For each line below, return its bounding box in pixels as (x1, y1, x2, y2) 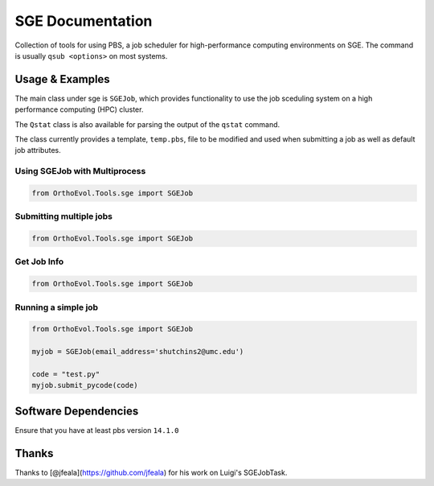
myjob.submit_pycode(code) (31, 381, 138, 390)
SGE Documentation (14, 12, 153, 30)
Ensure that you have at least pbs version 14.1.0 (14, 425, 179, 435)
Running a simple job (14, 302, 99, 313)
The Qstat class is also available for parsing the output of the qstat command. (14, 119, 280, 129)
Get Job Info (14, 256, 64, 267)
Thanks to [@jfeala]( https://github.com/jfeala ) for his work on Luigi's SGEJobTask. (14, 467, 288, 477)
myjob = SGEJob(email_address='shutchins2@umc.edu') (31, 347, 244, 356)
